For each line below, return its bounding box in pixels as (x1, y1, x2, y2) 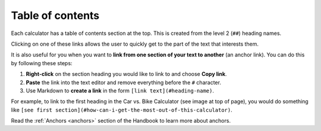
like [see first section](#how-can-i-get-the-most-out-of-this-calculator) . (11, 106, 233, 113)
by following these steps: (11, 59, 73, 66)
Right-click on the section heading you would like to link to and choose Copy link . (26, 71, 227, 78)
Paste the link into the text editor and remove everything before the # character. (26, 79, 221, 86)
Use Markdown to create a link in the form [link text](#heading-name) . (26, 87, 214, 94)
